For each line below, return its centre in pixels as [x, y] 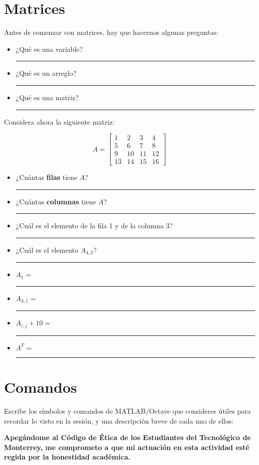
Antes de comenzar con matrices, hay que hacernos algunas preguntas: [111, 32]
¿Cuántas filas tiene [47, 177]
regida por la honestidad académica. [67, 457]
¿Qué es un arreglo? [46, 73]
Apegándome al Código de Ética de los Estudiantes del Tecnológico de [128, 437]
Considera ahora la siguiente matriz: [59, 121]
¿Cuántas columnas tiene [56, 201]
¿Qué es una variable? [49, 49]
